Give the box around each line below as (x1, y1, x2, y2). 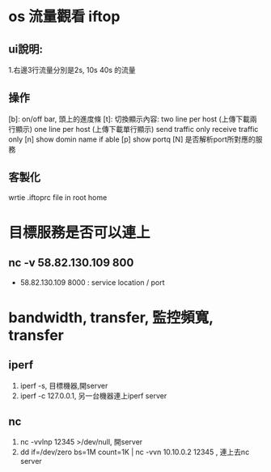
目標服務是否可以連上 (8, 223, 151, 241)
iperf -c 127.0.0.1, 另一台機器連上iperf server (19, 390, 167, 401)
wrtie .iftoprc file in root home (8, 192, 108, 202)
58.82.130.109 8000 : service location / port (19, 277, 165, 287)
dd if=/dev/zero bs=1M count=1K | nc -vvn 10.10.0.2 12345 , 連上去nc (19, 447, 250, 457)
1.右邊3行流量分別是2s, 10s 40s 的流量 (8, 66, 136, 74)
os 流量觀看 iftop (8, 7, 121, 26)
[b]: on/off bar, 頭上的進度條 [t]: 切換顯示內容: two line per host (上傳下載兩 (8, 114, 257, 124)
